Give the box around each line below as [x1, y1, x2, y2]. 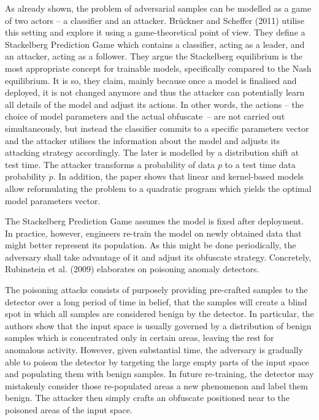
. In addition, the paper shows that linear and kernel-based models [53, 170, 304, 183]
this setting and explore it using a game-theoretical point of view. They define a [5, 26, 306, 39]
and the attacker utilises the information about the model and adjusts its [5, 134, 280, 147]
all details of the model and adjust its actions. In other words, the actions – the [5, 97, 304, 110]
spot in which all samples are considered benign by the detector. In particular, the [5, 307, 314, 320]
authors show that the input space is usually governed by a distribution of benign [5, 319, 312, 332]
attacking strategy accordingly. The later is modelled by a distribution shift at [5, 146, 299, 159]
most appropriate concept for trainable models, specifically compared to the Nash [5, 61, 312, 74]
